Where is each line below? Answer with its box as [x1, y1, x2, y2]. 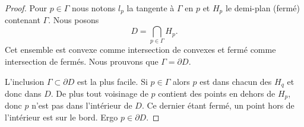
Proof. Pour [5, 2, 47, 14]
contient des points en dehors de [158, 87, 275, 100]
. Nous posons [48, 14, 99, 26]
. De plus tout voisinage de [50, 87, 148, 100]
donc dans [5, 87, 42, 100]
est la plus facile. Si [77, 75, 148, 87]
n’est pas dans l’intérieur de [31, 99, 132, 112]
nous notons [72, 2, 116, 14]
